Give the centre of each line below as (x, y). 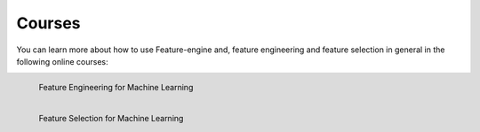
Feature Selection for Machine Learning (111, 119)
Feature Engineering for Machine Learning (116, 88)
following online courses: (62, 61)
